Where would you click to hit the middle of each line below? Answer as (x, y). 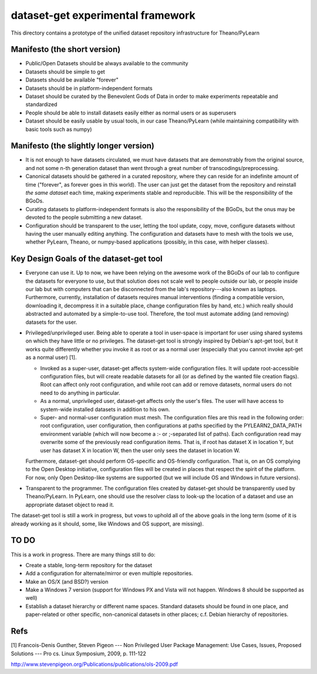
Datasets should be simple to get (65, 72)
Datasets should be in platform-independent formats (89, 88)
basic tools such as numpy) (59, 129)
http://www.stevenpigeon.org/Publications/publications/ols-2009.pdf (95, 664)
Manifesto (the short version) (66, 50)
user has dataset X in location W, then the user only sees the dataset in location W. (140, 450)
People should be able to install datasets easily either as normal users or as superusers (131, 113)
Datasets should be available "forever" (72, 80)
